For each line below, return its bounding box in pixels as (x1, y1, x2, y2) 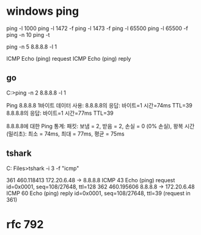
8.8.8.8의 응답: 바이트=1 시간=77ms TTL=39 (6, 109, 114, 117)
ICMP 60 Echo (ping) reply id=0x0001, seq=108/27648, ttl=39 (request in (6, 189, 191, 197)
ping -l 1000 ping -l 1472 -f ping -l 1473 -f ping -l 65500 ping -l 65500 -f (6, 25, 188, 32)
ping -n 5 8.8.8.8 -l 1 (6, 43, 57, 50)
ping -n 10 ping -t (6, 31, 50, 38)
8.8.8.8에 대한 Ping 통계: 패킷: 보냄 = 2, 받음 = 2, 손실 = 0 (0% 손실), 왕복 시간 (6, 122, 195, 129)
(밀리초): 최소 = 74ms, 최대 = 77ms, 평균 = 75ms (6, 130, 125, 137)
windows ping (6, 4, 79, 18)
